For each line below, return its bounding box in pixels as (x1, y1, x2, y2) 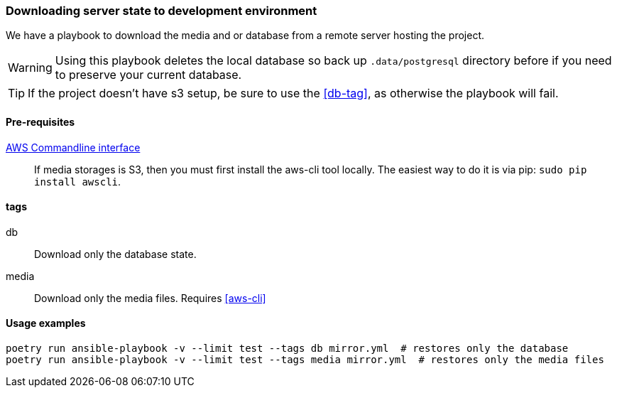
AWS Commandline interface (6, 141, 141, 154)
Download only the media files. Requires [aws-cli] (34, 291, 266, 304)
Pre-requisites (6, 115, 75, 128)
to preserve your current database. (55, 68, 242, 82)
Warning (8, 60, 53, 75)
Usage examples (6, 317, 86, 330)
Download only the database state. (34, 247, 197, 260)
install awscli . (34, 175, 121, 188)
